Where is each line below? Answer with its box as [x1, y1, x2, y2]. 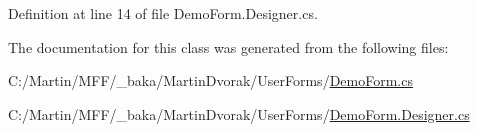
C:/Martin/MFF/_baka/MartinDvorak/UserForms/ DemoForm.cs [8, 70, 413, 91]
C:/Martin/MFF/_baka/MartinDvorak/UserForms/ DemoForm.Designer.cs [8, 103, 470, 124]
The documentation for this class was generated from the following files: [8, 36, 449, 57]
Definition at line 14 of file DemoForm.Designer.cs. [8, 3, 318, 23]
